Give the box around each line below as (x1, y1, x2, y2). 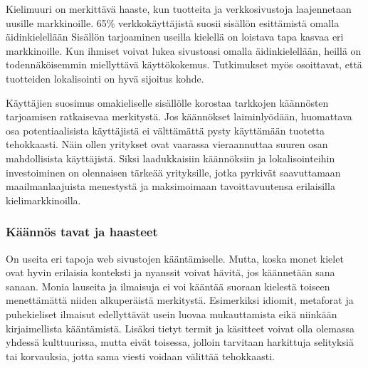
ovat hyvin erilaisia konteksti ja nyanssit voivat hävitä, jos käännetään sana (6, 265, 335, 280)
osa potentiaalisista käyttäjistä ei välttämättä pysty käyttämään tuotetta (6, 122, 325, 137)
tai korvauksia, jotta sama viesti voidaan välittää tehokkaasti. (6, 348, 275, 363)
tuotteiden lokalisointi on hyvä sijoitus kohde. (6, 70, 204, 85)
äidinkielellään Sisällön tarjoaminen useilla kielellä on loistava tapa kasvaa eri (6, 29, 344, 44)
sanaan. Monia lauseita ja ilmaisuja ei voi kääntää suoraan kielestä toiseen (6, 278, 330, 293)
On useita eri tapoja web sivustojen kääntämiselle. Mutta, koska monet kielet (6, 251, 344, 266)
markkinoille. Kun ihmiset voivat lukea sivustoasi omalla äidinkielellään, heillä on (6, 43, 362, 58)
